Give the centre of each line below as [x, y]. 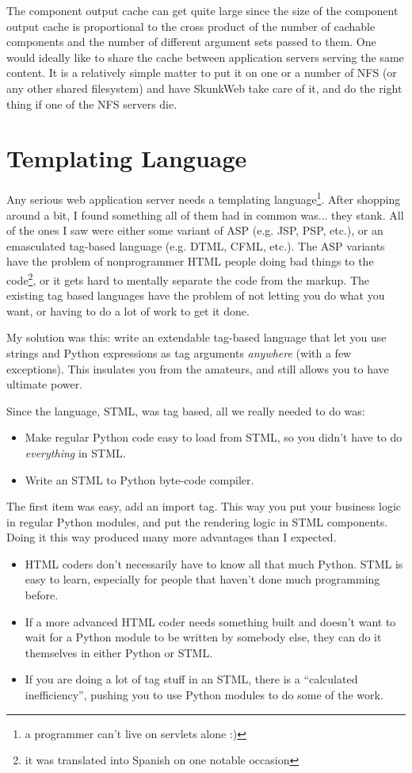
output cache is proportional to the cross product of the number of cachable [191, 26]
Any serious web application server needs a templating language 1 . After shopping [204, 198]
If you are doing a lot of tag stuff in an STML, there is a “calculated [191, 679]
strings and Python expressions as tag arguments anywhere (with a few [179, 352]
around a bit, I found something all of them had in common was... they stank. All [205, 214]
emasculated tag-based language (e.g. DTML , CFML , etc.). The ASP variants [196, 245]
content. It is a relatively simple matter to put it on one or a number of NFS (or [202, 73]
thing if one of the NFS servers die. [92, 103]
